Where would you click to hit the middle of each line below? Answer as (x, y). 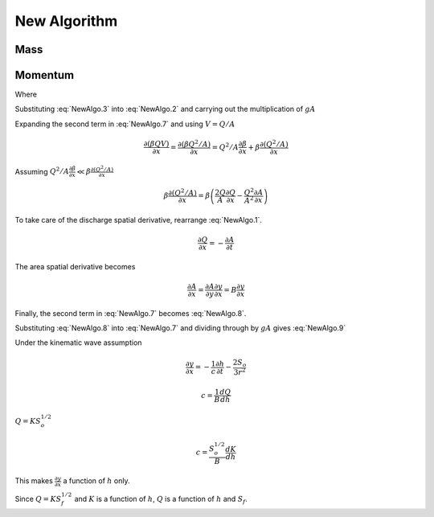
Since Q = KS (38, 499)
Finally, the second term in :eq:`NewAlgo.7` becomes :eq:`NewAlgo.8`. (131, 313)
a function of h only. (96, 481)
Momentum (45, 75)
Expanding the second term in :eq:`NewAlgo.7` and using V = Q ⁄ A (125, 124)
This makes (34, 481)
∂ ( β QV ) (156, 144)
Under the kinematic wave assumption (78, 343)
